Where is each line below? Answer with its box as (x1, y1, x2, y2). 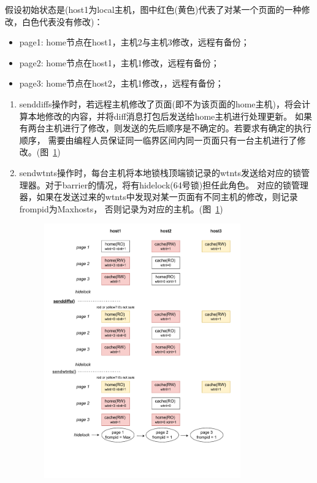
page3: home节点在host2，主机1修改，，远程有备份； (19, 77, 224, 90)
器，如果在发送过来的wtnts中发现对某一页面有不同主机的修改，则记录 (19, 190, 298, 203)
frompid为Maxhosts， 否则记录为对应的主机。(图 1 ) (19, 202, 223, 215)
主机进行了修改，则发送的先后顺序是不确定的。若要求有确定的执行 (45, 122, 311, 134)
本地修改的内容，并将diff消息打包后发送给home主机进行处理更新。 (28, 109, 292, 122)
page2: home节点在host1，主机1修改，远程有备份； (19, 56, 220, 69)
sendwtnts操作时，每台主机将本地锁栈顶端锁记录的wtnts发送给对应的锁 (19, 166, 301, 179)
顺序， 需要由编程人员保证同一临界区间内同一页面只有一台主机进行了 (19, 133, 297, 146)
